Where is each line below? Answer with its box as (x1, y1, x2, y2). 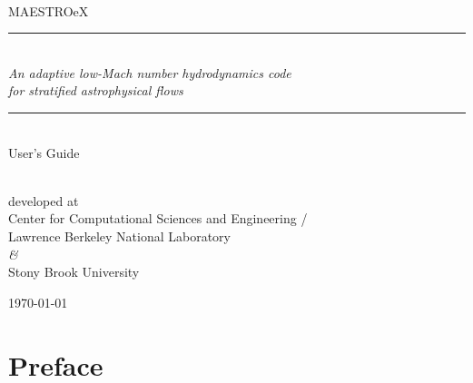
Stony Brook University (8, 262, 140, 281)
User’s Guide (8, 142, 80, 162)
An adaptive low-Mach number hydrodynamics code (8, 63, 291, 82)
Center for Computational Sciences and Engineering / (8, 209, 308, 228)
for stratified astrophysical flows (8, 81, 183, 100)
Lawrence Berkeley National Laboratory (8, 226, 231, 245)
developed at (8, 191, 79, 210)
